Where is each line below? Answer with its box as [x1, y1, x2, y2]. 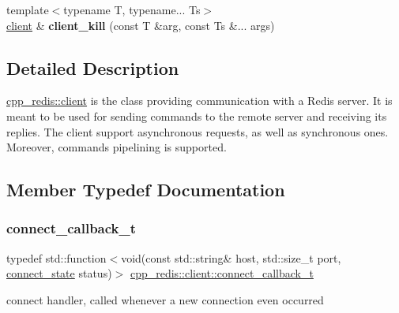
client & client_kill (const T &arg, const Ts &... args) [6, 17, 275, 33]
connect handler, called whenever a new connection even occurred [6, 291, 324, 307]
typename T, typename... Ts [63, 2, 201, 17]
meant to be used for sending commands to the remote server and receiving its [6, 107, 387, 124]
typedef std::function [6, 249, 107, 266]
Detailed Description [6, 55, 179, 80]
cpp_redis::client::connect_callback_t [130, 265, 314, 281]
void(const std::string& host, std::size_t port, [121, 249, 341, 266]
